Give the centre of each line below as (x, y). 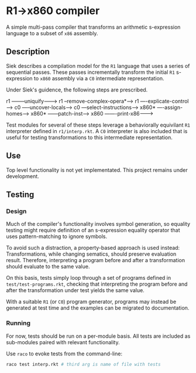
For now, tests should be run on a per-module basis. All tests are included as (98, 336)
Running (18, 323)
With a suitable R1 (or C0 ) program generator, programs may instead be (91, 302)
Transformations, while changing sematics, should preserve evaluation (91, 254)
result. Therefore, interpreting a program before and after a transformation (96, 260)
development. (23, 176)
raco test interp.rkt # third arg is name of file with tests (83, 364)
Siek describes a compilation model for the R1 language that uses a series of (98, 66)
